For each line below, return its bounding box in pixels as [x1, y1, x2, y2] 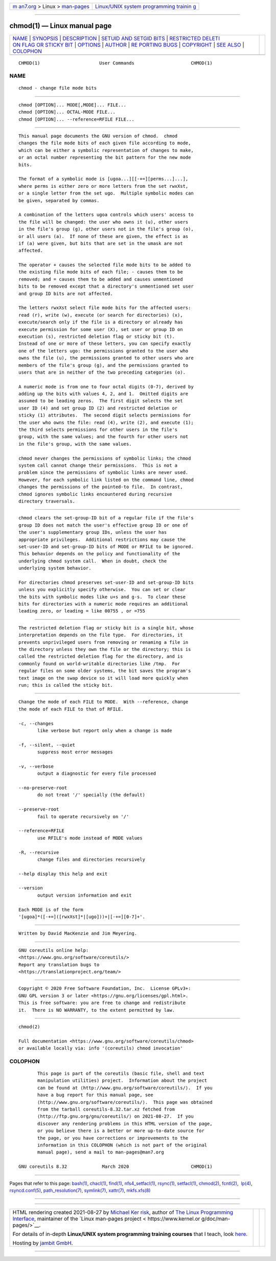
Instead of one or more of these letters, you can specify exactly [18, 341, 191, 346]
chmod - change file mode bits [18, 85, 97, 91]
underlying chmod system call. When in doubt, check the [18, 558, 167, 564]
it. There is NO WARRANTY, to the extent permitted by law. [18, 1007, 175, 1013]
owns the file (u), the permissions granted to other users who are [18, 355, 194, 361]
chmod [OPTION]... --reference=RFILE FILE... [18, 116, 135, 122]
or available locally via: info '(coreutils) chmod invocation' [18, 1046, 183, 1051]
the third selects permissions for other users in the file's [18, 427, 178, 432]
